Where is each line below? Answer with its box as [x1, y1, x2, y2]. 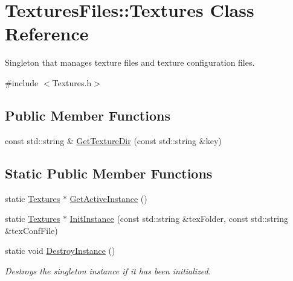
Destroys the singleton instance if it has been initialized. [5, 264, 211, 277]
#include [5, 76, 39, 89]
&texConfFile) [5, 224, 58, 236]
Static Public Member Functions [5, 163, 213, 182]
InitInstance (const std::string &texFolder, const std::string [69, 212, 288, 225]
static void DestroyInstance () [5, 244, 115, 257]
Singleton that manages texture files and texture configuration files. [5, 56, 255, 69]
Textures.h [52, 76, 92, 89]
